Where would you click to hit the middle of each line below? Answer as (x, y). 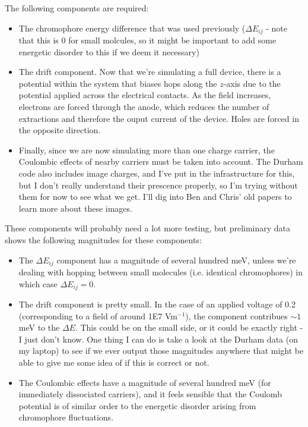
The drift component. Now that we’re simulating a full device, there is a (150, 72)
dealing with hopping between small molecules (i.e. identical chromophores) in (161, 272)
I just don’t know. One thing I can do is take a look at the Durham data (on (158, 339)
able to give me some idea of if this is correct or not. (114, 362)
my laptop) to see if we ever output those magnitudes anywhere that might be (161, 351)
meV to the (39, 327)
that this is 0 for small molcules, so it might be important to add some (147, 40)
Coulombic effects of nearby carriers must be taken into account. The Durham (161, 161)
